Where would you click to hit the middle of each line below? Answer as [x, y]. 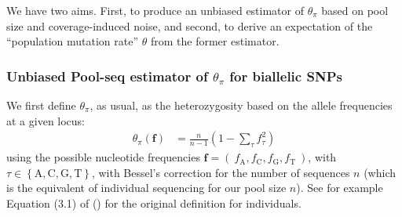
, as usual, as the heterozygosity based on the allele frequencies [241, 105]
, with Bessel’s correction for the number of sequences [221, 172]
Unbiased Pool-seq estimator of [107, 76]
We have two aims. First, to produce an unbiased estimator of [155, 10]
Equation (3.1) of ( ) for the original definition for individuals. [154, 203]
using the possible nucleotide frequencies [103, 157]
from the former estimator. [215, 41]
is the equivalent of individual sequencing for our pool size [146, 188]
